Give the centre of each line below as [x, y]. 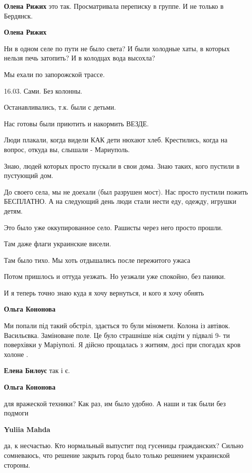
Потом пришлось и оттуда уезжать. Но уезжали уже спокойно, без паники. [115, 276]
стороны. [17, 464]
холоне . [16, 354]
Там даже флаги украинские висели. [58, 244]
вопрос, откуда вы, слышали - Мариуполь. [67, 149]
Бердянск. [19, 15]
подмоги [16, 413]
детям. [13, 210]
